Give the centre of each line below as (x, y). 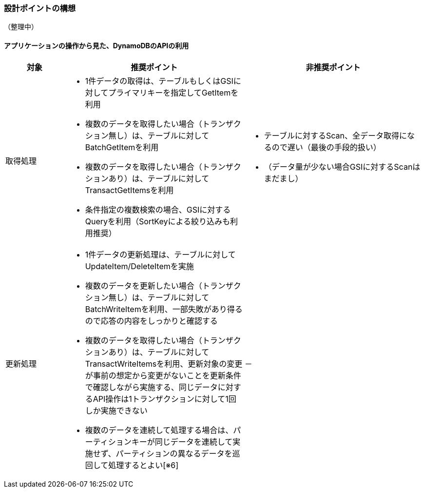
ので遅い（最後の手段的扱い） (326, 147)
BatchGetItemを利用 (122, 147)
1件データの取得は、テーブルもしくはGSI (159, 81)
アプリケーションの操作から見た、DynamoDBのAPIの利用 (96, 45)
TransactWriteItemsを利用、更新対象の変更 (164, 364)
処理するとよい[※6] (144, 465)
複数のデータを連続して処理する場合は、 (159, 430)
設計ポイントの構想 (40, 8)
